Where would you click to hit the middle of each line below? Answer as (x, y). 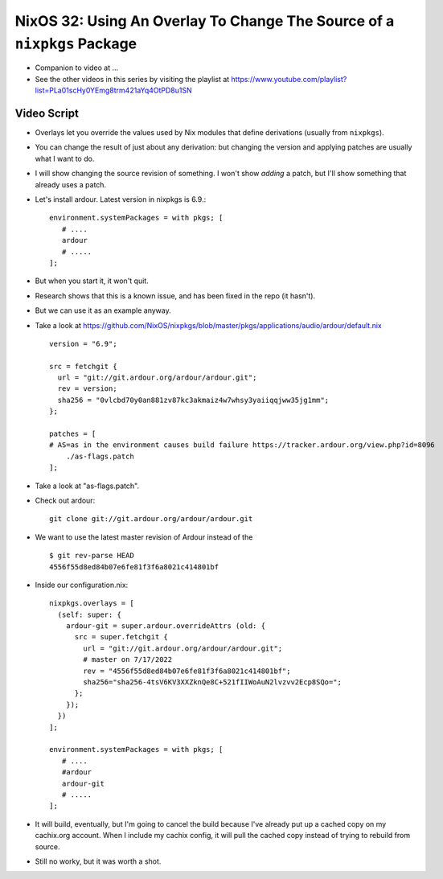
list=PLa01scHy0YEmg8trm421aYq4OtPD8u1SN (113, 90)
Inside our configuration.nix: (82, 585)
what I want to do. (65, 158)
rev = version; (87, 389)
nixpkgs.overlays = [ (92, 604)
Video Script (47, 113)
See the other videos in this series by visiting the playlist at (132, 79)
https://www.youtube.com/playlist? (289, 79)
